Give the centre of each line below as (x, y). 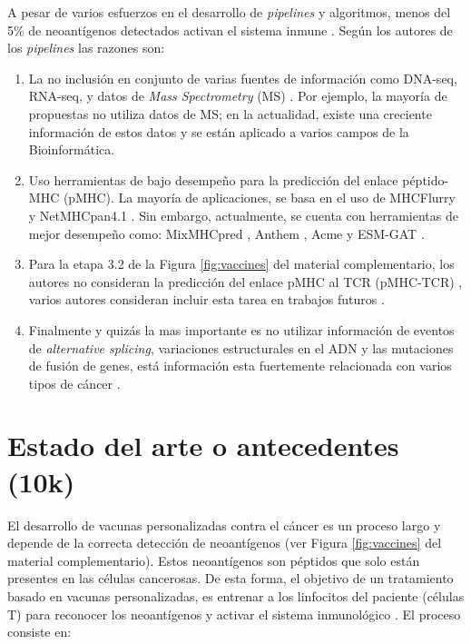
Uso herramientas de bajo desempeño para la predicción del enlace (213, 179)
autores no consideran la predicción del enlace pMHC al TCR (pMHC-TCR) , (245, 281)
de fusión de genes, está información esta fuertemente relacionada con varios (240, 366)
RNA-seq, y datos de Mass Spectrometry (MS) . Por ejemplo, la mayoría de (238, 96)
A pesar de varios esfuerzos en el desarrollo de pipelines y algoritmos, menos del (229, 12)
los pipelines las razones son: (86, 48)
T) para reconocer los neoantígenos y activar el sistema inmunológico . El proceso (234, 614)
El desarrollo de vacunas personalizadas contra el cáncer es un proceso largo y (224, 525)
